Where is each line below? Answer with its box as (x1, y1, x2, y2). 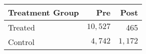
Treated (8, 21, 35, 33)
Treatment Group (8, 6, 79, 18)
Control (8, 36, 34, 47)
